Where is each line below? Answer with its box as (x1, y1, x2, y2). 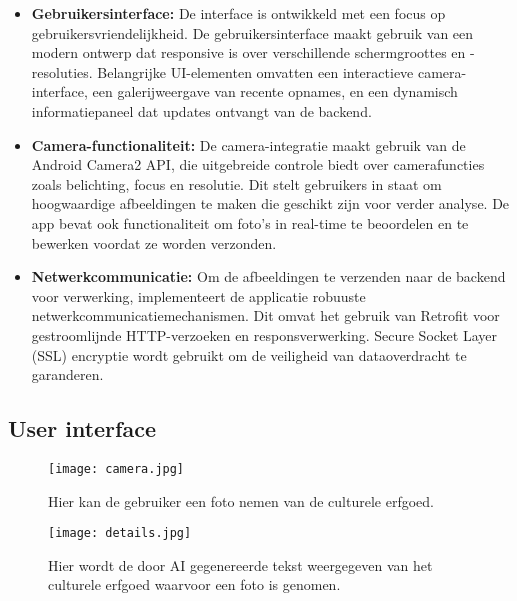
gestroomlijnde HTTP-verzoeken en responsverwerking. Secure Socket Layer (31, 324, 497, 345)
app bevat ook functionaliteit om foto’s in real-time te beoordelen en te (31, 212, 469, 233)
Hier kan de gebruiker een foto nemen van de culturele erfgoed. (48, 490, 434, 511)
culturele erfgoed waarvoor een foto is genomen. (48, 574, 341, 595)
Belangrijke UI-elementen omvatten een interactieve (97, 61, 414, 82)
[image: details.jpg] (48, 526, 192, 541)
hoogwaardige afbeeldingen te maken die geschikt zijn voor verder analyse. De (31, 193, 510, 214)
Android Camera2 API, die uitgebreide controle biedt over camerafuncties (31, 154, 485, 175)
